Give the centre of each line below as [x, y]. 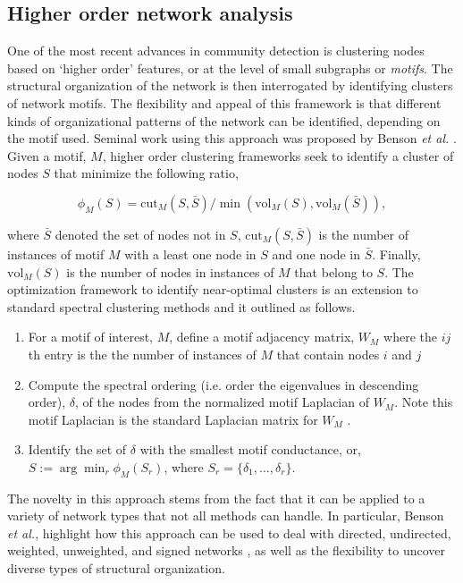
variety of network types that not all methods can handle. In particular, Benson [226, 515]
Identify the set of [77, 449]
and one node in [316, 253]
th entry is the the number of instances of [142, 354]
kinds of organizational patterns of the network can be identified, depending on [224, 120]
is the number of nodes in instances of [170, 271]
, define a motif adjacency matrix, [262, 337]
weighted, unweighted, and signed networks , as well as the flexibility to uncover [226, 550]
